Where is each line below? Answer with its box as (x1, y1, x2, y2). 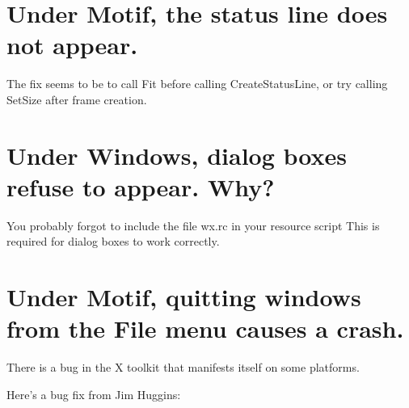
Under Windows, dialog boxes (6, 138, 347, 171)
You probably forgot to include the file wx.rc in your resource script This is (6, 217, 380, 233)
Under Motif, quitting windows (6, 280, 361, 313)
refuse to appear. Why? (6, 170, 275, 203)
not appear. (6, 28, 138, 61)
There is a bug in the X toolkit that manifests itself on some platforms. (6, 359, 360, 376)
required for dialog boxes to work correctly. (6, 233, 220, 250)
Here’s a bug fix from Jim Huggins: (6, 385, 181, 402)
